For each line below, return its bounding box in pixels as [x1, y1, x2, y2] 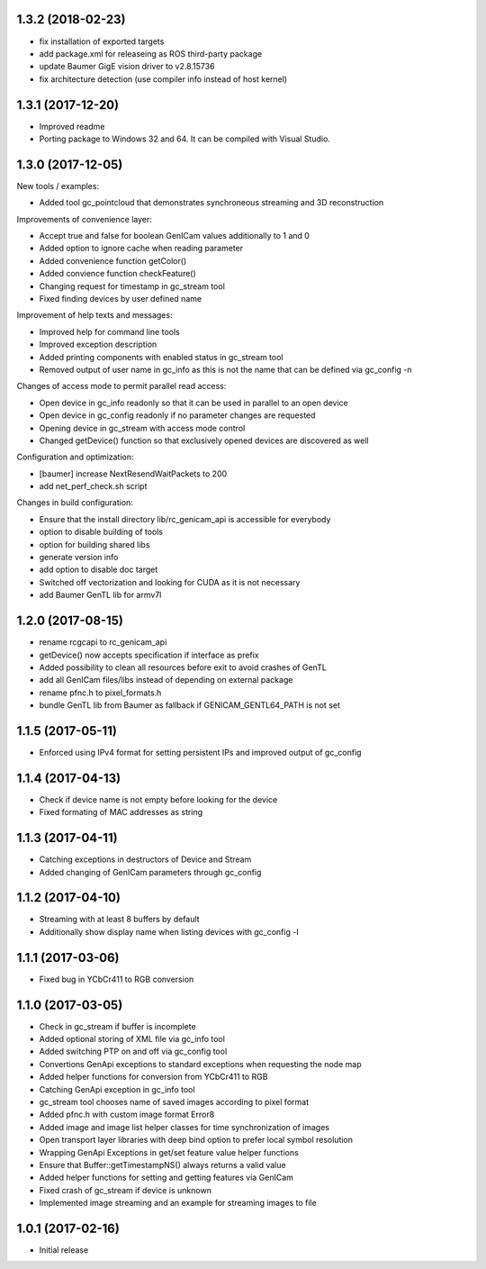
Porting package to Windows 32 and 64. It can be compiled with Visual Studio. [39, 133, 330, 144]
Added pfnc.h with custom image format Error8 [39, 1109, 215, 1120]
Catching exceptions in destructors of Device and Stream [39, 854, 252, 865]
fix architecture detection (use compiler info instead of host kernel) [39, 73, 288, 85]
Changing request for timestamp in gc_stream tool [39, 280, 225, 292]
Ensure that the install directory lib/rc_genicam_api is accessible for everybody [39, 513, 331, 524]
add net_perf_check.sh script [39, 481, 148, 492]
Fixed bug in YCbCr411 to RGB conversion [39, 974, 194, 984]
